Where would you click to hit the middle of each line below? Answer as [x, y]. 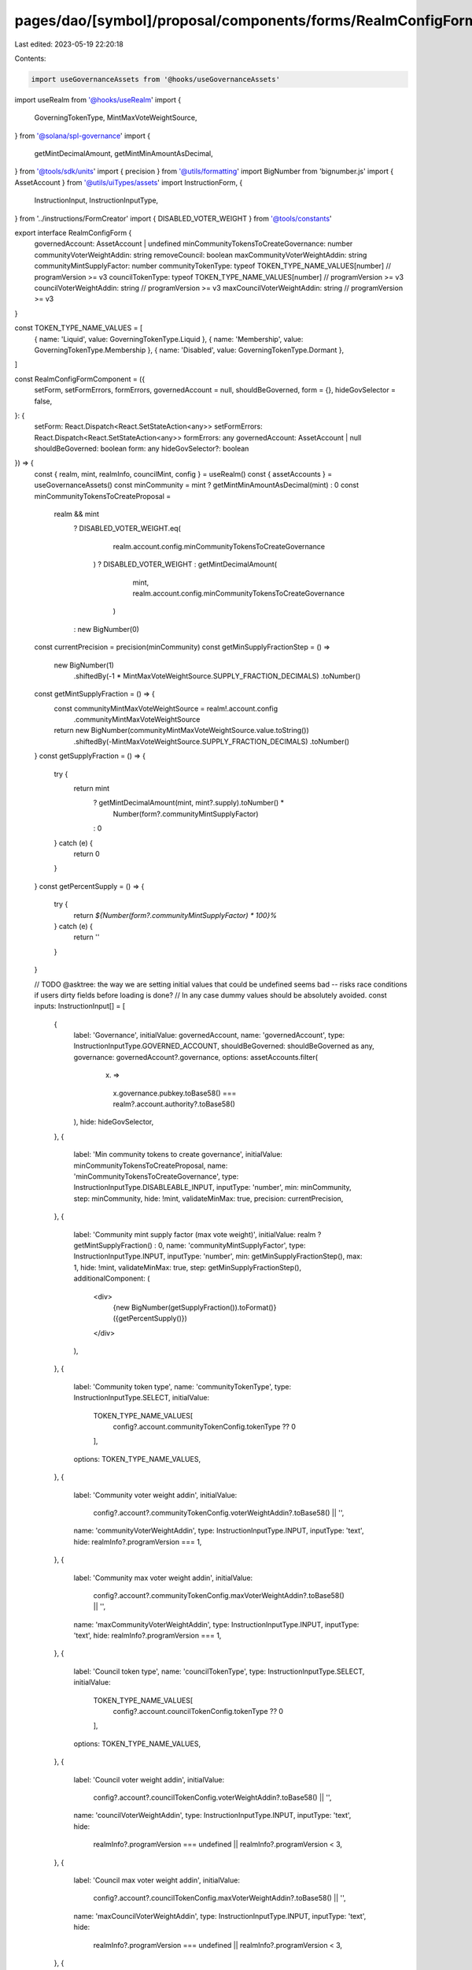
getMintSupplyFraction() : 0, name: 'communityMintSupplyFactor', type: [190, 1245]
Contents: [30, 58]
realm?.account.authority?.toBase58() [174, 1104]
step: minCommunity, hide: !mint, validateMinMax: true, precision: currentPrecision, [208, 1199]
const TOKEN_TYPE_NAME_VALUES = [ [79, 328]
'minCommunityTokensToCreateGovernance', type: [156, 1176]
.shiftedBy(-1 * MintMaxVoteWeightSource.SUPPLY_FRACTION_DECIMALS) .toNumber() [217, 676]
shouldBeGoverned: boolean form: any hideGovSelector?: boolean [142, 448]
